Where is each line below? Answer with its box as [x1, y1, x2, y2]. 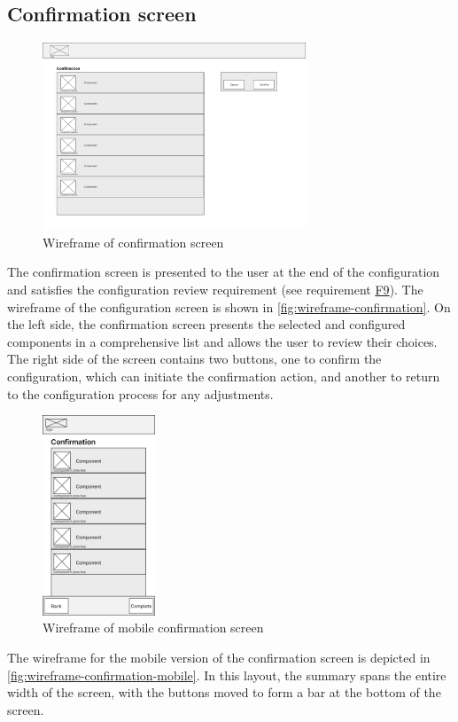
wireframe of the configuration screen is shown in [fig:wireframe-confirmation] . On [7, 297, 451, 316]
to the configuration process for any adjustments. [7, 384, 274, 403]
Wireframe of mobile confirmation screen [43, 618, 264, 637]
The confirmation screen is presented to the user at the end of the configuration [7, 263, 440, 281]
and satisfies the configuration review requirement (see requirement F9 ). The [7, 279, 423, 298]
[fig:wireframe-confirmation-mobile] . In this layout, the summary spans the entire [7, 665, 446, 684]
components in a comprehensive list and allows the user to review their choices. [7, 332, 438, 350]
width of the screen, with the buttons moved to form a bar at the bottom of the [7, 683, 441, 702]
